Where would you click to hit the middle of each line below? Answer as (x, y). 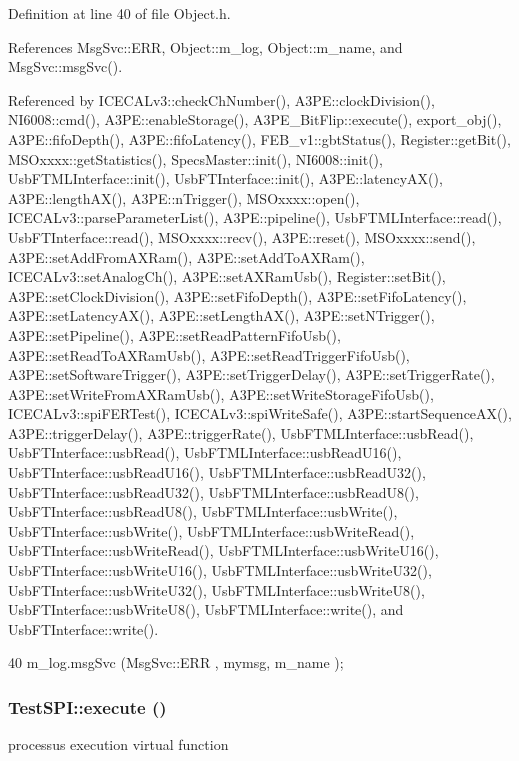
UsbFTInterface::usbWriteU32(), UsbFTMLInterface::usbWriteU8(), (216, 589)
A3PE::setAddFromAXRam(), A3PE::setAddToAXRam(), (186, 256)
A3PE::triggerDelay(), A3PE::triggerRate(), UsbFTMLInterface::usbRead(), (241, 432)
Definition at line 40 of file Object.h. (119, 13)
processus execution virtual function (118, 744)
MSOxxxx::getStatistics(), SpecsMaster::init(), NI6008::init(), (195, 158)
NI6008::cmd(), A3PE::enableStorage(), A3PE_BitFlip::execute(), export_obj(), (255, 119)
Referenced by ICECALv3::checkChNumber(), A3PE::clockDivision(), (221, 99)
